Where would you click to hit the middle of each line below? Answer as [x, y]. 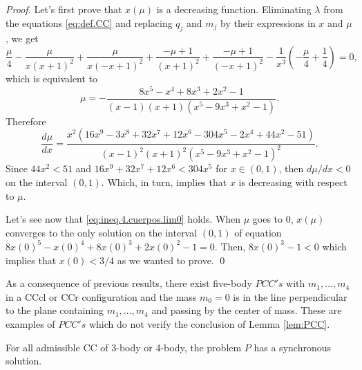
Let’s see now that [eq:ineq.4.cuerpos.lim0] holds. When [123, 219]
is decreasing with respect [293, 182]
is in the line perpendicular [290, 296]
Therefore [26, 121]
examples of [30, 323]
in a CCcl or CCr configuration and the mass [101, 296]
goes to [268, 219]
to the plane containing [55, 310]
